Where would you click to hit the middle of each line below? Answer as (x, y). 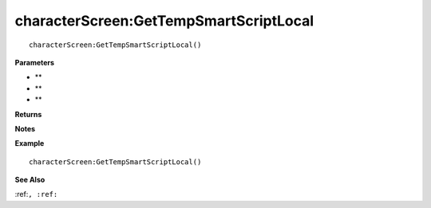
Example (30, 143)
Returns (28, 114)
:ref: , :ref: (36, 194)
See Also (30, 180)
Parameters (35, 62)
